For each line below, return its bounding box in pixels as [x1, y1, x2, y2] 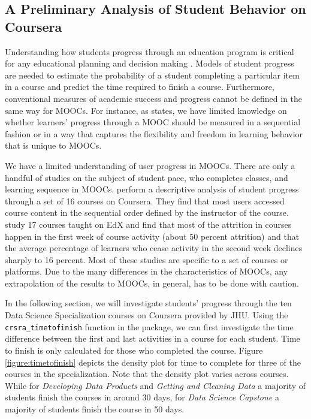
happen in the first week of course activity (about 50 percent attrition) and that [5, 230, 300, 242]
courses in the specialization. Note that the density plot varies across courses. [5, 367, 289, 380]
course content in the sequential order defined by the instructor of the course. [5, 206, 289, 219]
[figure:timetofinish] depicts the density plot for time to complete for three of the [5, 355, 301, 368]
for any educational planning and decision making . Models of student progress [5, 57, 294, 70]
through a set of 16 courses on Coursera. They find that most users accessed [5, 194, 285, 207]
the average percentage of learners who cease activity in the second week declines [5, 242, 303, 254]
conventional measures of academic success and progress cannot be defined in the [5, 92, 303, 104]
